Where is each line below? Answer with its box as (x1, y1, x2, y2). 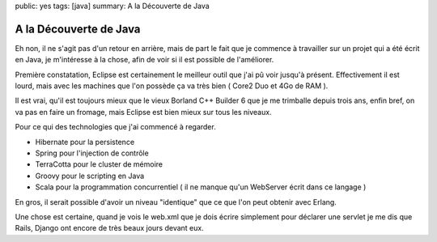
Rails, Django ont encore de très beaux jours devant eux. (15, 223, 204, 233)
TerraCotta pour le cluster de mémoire (35, 159, 163, 169)
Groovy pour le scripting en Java (35, 171, 145, 180)
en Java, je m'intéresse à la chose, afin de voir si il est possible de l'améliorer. (15, 55, 274, 65)
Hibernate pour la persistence (35, 137, 135, 146)
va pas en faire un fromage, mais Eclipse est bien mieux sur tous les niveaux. (15, 107, 272, 117)
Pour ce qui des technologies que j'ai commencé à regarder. (15, 122, 216, 132)
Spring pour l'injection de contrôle (35, 148, 149, 158)
